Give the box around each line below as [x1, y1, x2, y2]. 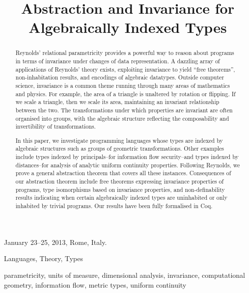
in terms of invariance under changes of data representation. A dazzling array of [15, 57, 220, 65]
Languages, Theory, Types [4, 253, 83, 264]
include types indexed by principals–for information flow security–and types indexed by [15, 153, 239, 161]
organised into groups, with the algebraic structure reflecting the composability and [15, 114, 229, 122]
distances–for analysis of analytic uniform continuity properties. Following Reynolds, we [15, 160, 240, 169]
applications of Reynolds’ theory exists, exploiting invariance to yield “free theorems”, [15, 65, 235, 73]
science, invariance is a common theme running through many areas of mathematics [15, 81, 230, 89]
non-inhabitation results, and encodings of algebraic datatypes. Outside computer [15, 73, 224, 81]
